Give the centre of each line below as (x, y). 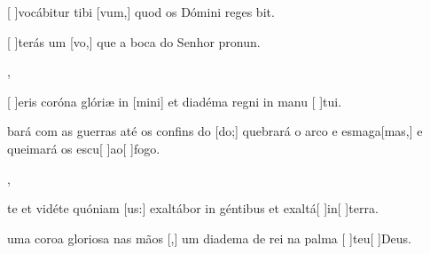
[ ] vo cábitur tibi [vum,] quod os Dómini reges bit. (141, 12)
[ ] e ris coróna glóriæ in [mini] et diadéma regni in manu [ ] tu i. (175, 101)
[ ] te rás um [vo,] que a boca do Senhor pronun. (134, 41)
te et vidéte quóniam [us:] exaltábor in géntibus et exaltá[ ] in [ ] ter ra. (193, 208)
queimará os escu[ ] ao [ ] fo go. (84, 148)
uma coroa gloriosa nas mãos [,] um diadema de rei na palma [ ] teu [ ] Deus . (210, 238)
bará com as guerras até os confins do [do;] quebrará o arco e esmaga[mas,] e (215, 131)
